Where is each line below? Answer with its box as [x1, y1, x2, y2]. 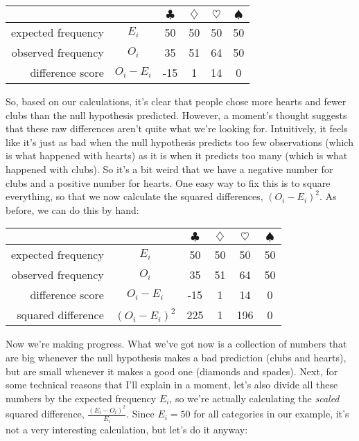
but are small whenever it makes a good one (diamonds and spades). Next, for [6, 363, 338, 378]
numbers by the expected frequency [6, 390, 157, 405]
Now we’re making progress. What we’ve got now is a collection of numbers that [6, 336, 347, 351]
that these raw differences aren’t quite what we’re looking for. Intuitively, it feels [6, 121, 348, 136]
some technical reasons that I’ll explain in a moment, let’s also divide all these [6, 377, 338, 392]
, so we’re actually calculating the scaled [169, 390, 340, 405]
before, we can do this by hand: [6, 202, 139, 217]
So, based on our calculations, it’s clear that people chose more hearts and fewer [6, 94, 347, 108]
